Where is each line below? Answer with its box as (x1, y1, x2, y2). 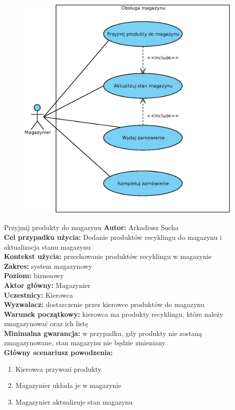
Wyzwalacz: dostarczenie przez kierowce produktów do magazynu (4, 299, 205, 309)
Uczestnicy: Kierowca (4, 289, 73, 300)
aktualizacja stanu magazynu (4, 241, 91, 252)
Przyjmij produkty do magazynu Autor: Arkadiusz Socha (4, 222, 179, 232)
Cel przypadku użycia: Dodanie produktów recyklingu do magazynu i (4, 231, 222, 242)
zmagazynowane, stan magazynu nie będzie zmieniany (4, 337, 165, 348)
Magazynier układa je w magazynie (15, 380, 121, 390)
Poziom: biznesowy (4, 270, 64, 281)
